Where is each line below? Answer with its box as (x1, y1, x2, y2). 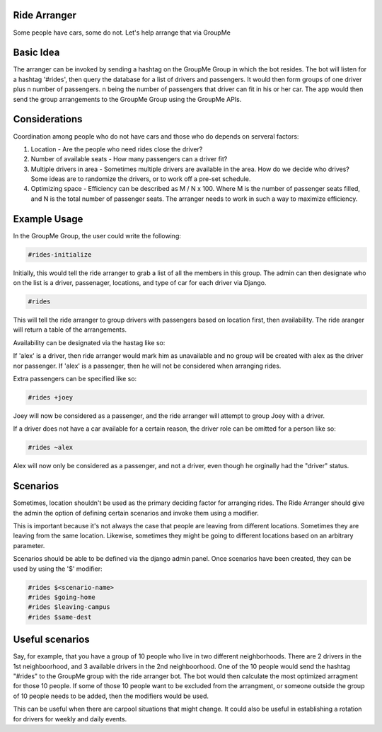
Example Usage (13, 213, 83, 225)
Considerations (13, 113, 83, 125)
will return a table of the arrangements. (13, 325, 127, 334)
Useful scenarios (13, 634, 90, 646)
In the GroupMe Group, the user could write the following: (13, 231, 182, 240)
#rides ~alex (28, 443, 74, 452)
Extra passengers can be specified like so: (13, 375, 137, 383)
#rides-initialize (28, 250, 92, 258)
